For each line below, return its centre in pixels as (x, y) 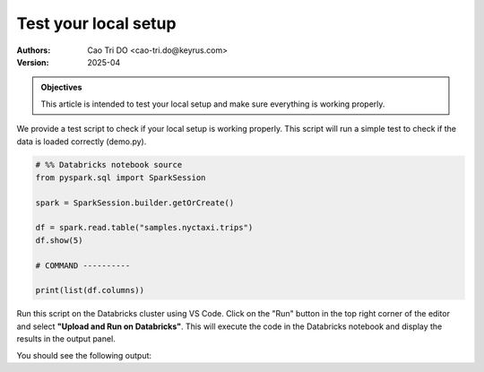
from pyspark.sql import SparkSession (121, 177)
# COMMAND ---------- (83, 265)
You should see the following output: (84, 355)
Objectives (61, 87)
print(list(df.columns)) (90, 290)
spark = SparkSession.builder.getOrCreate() (135, 203)
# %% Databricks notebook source (109, 165)
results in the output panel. (66, 339)
